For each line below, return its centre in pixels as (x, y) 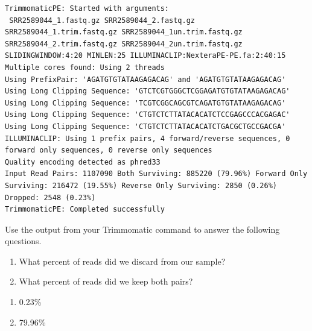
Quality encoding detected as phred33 (83, 162)
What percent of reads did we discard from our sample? (122, 261)
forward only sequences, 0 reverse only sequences (109, 150)
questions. (23, 241)
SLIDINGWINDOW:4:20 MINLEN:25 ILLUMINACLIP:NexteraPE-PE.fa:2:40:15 (145, 56)
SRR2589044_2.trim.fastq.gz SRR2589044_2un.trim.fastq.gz (124, 44)
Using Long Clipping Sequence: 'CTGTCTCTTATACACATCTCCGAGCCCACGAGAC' (148, 115)
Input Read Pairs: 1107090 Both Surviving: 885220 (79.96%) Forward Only (156, 174)
